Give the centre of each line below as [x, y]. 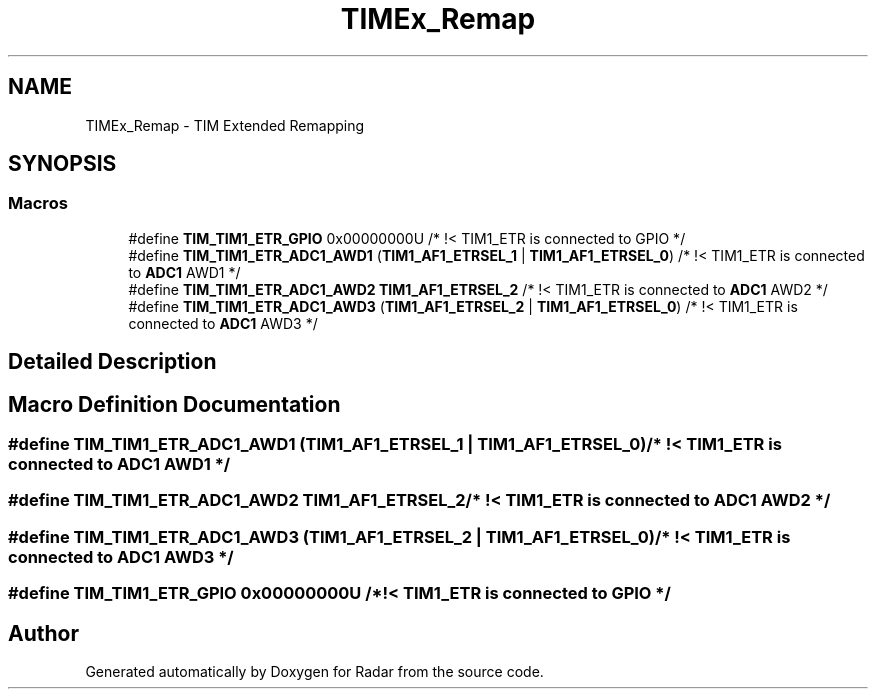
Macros [38, 203]
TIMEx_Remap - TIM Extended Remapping [225, 125]
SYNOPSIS [62, 164]
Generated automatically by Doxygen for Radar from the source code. [314, 672]
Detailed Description [112, 362]
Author [43, 633]
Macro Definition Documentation [174, 404]
